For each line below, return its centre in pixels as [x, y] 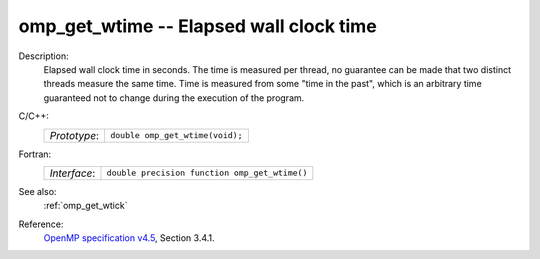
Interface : [72, 173]
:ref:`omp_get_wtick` [85, 206]
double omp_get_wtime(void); [176, 135]
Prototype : [74, 135]
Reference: [41, 224]
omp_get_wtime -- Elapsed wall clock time [197, 26]
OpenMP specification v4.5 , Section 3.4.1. [129, 238]
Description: [43, 56]
